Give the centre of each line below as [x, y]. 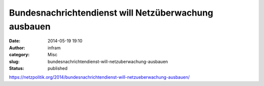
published [58, 68]
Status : [17, 68]
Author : [17, 48]
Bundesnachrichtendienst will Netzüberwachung [111, 13]
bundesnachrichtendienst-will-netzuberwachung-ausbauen [108, 62]
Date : [15, 41]
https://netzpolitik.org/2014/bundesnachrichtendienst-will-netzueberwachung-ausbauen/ [99, 77]
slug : [14, 62]
